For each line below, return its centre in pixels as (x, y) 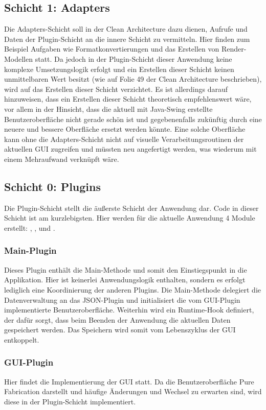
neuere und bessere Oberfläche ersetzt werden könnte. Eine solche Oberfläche (125, 129)
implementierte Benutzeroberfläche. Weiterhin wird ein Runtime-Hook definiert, (129, 310)
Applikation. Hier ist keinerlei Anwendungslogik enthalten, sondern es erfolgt (125, 280)
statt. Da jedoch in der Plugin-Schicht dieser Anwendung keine (134, 58)
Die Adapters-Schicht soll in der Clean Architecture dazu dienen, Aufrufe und (126, 29)
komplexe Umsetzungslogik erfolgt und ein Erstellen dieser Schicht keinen (119, 69)
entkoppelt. (22, 339)
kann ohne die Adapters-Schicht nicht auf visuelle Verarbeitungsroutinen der (124, 139)
